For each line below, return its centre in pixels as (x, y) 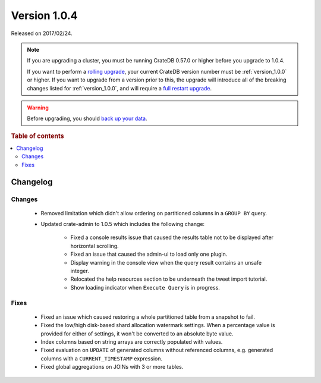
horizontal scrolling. (95, 246)
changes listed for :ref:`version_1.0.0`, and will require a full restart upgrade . (119, 88)
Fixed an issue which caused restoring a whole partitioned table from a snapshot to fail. (148, 317)
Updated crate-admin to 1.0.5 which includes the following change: (123, 224)
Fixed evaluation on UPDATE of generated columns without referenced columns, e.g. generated (157, 350)
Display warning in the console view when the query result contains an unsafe (166, 262)
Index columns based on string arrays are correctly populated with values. (132, 341)
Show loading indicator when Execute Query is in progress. (145, 287)
